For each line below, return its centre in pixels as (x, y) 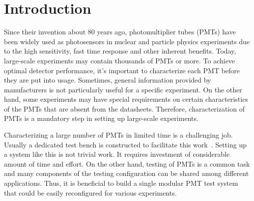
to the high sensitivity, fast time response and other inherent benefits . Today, (120, 51)
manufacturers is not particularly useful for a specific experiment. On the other (123, 89)
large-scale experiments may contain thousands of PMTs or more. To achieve (120, 60)
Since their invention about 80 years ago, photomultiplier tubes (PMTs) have (120, 32)
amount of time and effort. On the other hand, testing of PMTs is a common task (127, 163)
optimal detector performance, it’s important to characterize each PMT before (122, 70)
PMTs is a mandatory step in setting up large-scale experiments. (101, 118)
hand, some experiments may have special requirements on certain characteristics (126, 99)
